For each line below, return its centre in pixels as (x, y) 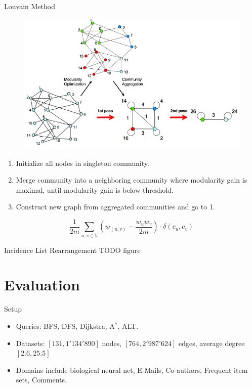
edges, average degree (212, 343)
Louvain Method (30, 6)
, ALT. (128, 326)
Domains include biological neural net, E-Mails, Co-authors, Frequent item (132, 370)
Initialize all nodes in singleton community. (82, 163)
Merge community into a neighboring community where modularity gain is (132, 180)
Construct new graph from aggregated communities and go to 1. (115, 207)
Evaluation (42, 285)
